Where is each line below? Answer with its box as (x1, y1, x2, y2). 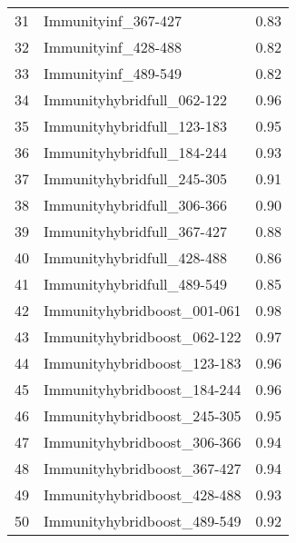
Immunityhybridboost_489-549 (44, 510, 242, 531)
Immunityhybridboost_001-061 (44, 300, 242, 321)
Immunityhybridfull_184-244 (44, 142, 227, 163)
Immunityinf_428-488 (44, 36, 183, 57)
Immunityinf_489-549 (44, 63, 183, 84)
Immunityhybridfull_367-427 (44, 221, 227, 242)
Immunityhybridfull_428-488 (44, 247, 227, 268)
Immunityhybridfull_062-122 (44, 89, 227, 110)
